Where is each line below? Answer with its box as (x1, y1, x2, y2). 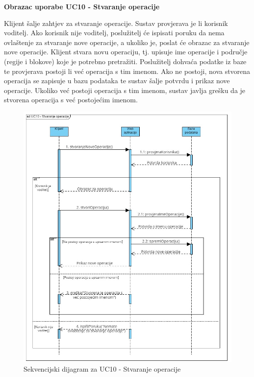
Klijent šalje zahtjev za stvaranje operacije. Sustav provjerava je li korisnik (4, 18, 228, 28)
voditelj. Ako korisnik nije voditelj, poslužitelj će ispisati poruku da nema (4, 27, 225, 38)
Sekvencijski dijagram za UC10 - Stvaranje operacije (24, 363, 181, 374)
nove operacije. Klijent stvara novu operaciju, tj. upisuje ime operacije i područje (4, 47, 248, 57)
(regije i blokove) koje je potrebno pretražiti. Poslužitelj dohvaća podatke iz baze (4, 56, 247, 66)
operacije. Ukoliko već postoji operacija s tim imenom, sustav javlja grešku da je (4, 85, 246, 95)
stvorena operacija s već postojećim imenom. (4, 94, 138, 105)
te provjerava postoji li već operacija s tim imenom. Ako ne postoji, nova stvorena (4, 66, 251, 76)
